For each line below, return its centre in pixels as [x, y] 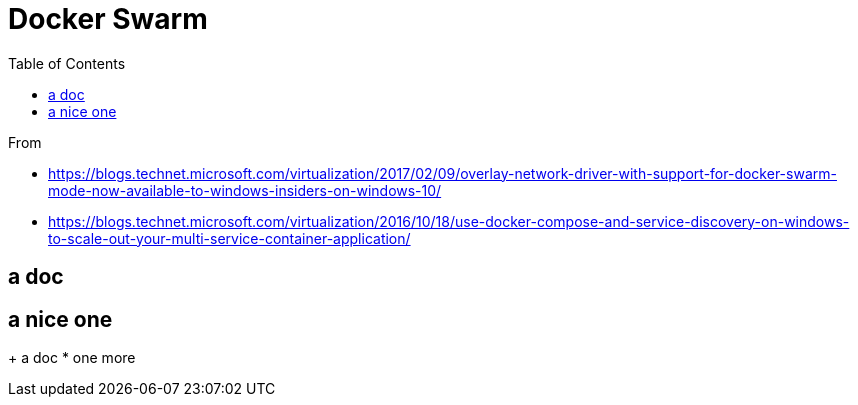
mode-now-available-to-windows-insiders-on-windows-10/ [245, 190]
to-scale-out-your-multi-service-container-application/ [229, 238]
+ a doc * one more [72, 358]
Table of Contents [67, 63]
